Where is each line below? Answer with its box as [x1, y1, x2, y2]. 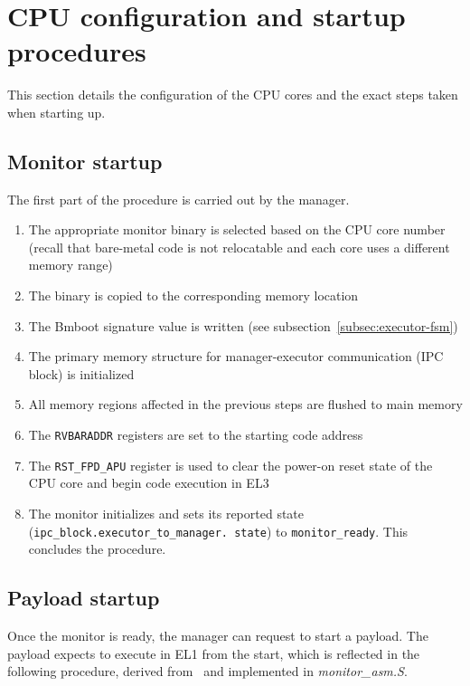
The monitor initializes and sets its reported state [28, 503, 305, 522]
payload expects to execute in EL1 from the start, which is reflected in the [7, 643, 420, 662]
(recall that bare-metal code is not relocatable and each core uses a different [28, 237, 450, 256]
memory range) [28, 255, 113, 274]
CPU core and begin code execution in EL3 [28, 473, 269, 492]
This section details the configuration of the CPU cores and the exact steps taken [7, 85, 458, 104]
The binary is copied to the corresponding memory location [28, 286, 359, 305]
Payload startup [7, 584, 160, 612]
